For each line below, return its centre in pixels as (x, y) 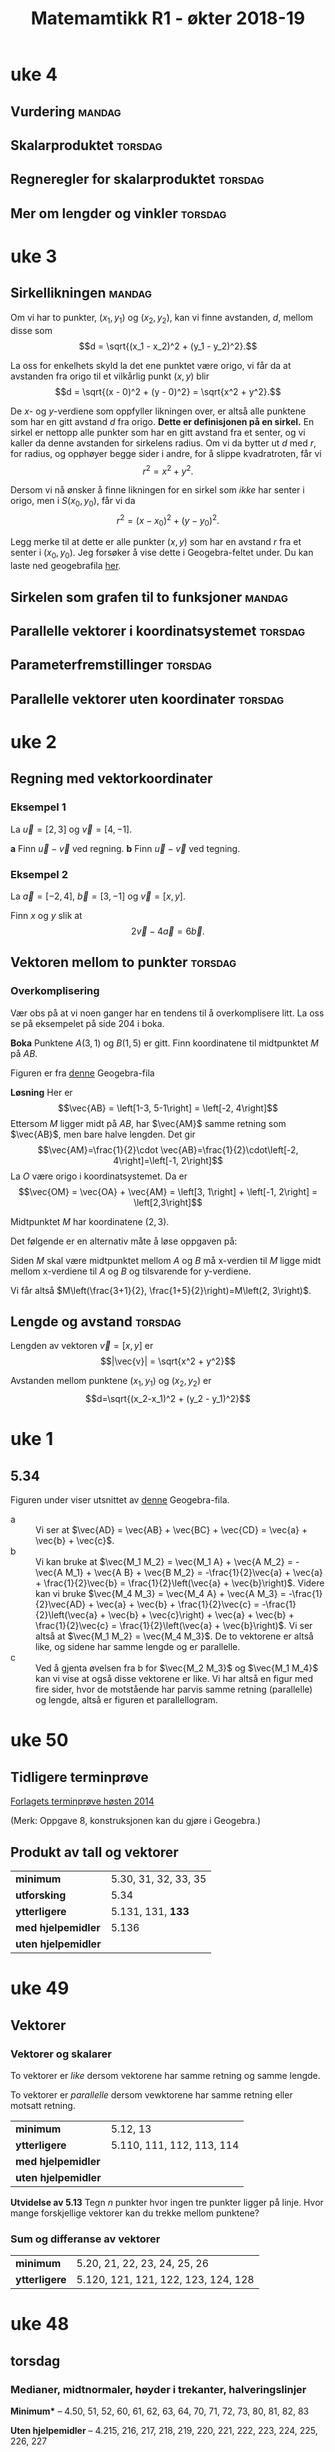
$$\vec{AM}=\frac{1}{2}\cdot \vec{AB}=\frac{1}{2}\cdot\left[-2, (168, 1149)
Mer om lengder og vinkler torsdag (118, 213)
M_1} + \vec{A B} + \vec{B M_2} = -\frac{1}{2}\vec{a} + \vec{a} (193, 1573)
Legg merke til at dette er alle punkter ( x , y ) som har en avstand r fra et (156, 542)
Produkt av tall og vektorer (94, 1852)
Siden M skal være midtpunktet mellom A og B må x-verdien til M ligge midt (166, 1260)
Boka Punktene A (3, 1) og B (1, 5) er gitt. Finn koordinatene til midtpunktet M (164, 1043)
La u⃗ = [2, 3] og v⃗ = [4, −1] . (71, 829)
